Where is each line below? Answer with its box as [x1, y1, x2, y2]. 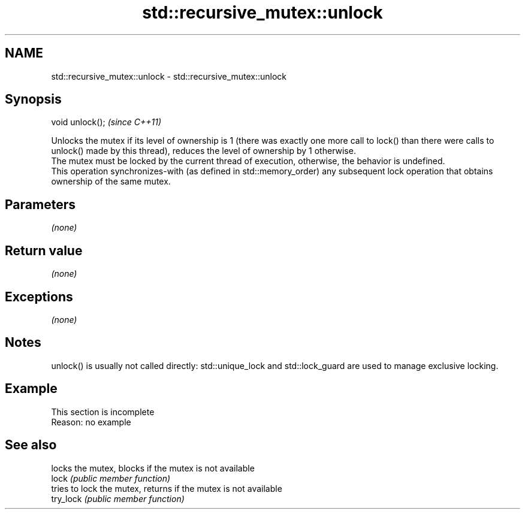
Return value [5, 243, 83, 258]
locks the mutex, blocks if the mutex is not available [51, 462, 255, 473]
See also [5, 437, 57, 453]
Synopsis [5, 92, 62, 107]
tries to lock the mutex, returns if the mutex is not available [51, 483, 282, 494]
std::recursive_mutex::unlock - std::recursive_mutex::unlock [51, 71, 287, 81]
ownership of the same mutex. [51, 176, 171, 187]
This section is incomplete [51, 406, 155, 417]
